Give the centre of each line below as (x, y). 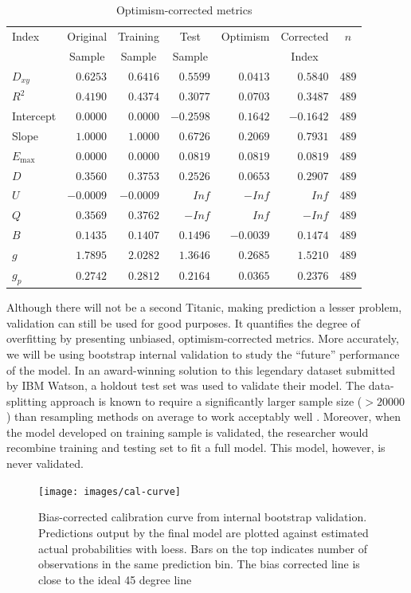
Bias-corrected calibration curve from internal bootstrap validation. (203, 517)
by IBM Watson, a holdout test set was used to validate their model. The (186, 385)
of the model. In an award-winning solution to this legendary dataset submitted (201, 369)
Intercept (34, 116)
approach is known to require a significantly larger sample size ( (206, 401)
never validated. (45, 463)
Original (87, 35)
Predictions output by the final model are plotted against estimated (204, 532)
